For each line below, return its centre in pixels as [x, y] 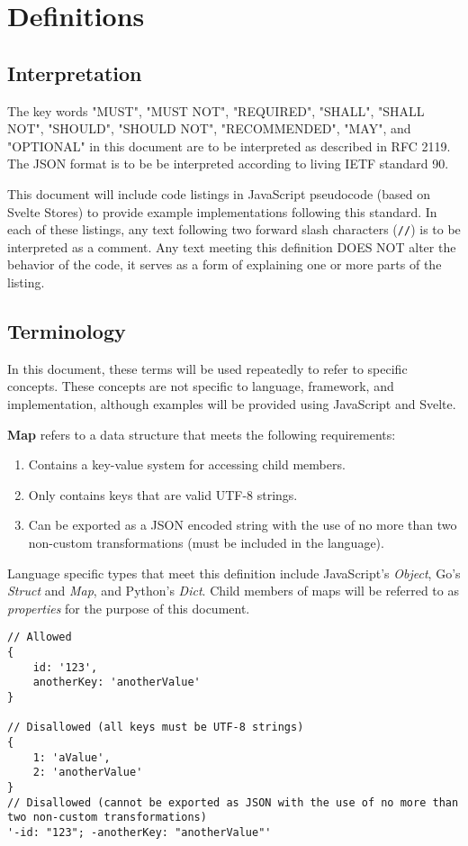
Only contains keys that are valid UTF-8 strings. [163, 494]
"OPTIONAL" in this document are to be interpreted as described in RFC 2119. [229, 146]
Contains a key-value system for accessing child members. [187, 464]
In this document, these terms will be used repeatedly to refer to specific [207, 368]
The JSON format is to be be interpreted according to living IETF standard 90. [228, 164]
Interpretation [75, 73]
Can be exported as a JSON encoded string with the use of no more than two [243, 525]
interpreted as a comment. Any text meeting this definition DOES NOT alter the [232, 246]
